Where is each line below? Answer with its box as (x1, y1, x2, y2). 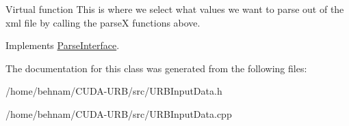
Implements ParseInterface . (5, 38, 120, 52)
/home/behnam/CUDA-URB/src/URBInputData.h (5, 84, 222, 98)
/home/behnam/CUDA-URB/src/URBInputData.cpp (5, 106, 232, 121)
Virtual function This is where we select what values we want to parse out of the (5, 2, 344, 16)
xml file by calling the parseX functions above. (5, 15, 201, 29)
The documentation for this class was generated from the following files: (5, 61, 307, 75)
